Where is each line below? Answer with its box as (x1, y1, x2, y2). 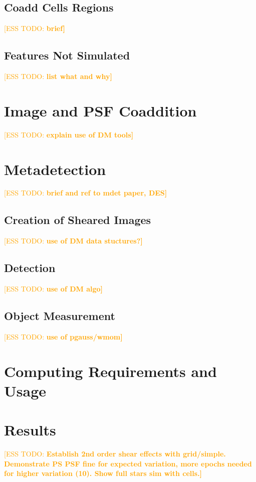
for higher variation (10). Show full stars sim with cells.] (4, 468, 202, 478)
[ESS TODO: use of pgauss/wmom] (4, 331, 123, 341)
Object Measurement (4, 308, 115, 323)
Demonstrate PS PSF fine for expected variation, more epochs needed (4, 458, 252, 468)
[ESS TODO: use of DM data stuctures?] (4, 235, 143, 246)
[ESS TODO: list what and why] (4, 71, 112, 81)
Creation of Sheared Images (4, 212, 151, 227)
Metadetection (4, 158, 106, 179)
